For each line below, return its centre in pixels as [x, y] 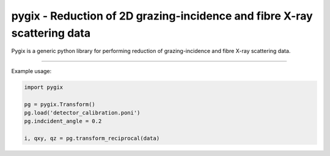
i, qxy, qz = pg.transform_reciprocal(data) [92, 138]
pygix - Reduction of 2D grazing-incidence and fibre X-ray [162, 16]
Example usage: [31, 71]
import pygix [44, 87]
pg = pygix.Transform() [60, 104]
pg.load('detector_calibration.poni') [82, 112]
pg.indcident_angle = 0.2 [63, 121]
